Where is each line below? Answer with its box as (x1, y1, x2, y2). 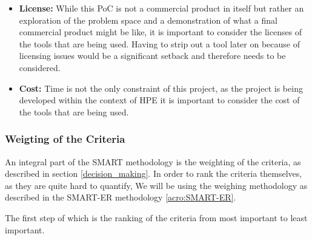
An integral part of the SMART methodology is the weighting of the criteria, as (5, 155, 301, 168)
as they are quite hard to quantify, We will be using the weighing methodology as (5, 179, 308, 191)
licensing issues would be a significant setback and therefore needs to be (19, 49, 286, 62)
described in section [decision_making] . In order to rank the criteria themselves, (5, 167, 302, 180)
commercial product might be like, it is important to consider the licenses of (19, 26, 302, 38)
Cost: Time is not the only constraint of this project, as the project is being (19, 81, 303, 94)
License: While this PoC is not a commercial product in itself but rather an (19, 2, 304, 14)
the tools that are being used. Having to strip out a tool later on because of (19, 37, 300, 50)
